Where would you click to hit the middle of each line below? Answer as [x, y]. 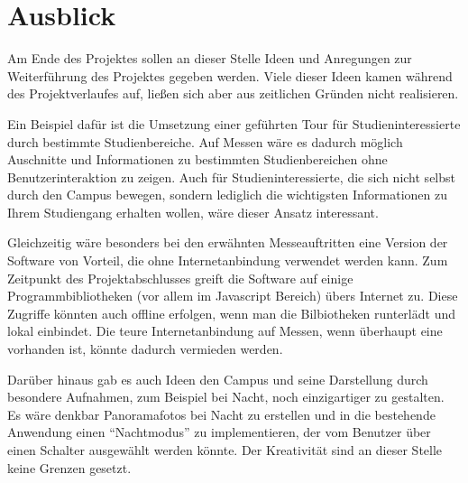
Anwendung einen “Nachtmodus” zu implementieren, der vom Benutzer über [219, 432]
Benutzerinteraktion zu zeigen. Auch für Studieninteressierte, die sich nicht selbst [231, 176]
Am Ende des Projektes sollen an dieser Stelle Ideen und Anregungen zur [210, 58]
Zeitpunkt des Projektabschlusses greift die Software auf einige [180, 278]
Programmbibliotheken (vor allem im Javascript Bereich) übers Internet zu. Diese [233, 296]
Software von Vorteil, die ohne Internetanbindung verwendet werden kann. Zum [228, 260]
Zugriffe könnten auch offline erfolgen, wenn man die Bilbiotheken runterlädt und [231, 313]
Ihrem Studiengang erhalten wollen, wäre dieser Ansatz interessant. [193, 212]
